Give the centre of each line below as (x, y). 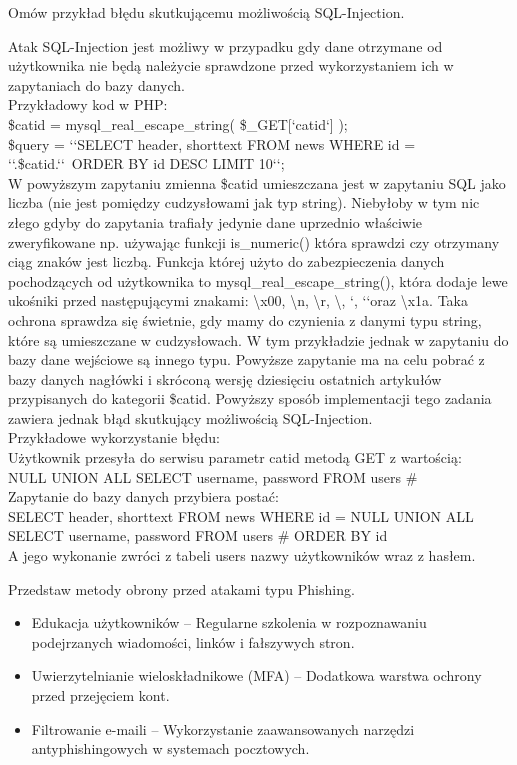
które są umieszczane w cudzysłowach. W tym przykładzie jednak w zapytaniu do (258, 339)
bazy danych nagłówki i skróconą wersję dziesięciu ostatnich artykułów (225, 378)
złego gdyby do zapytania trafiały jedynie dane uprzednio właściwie (215, 221)
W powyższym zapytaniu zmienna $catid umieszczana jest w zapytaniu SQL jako (257, 182)
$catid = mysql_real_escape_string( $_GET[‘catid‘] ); (178, 123)
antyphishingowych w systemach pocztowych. (170, 748)
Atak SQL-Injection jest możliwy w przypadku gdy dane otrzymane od (225, 45)
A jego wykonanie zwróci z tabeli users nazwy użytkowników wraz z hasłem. (242, 555)
